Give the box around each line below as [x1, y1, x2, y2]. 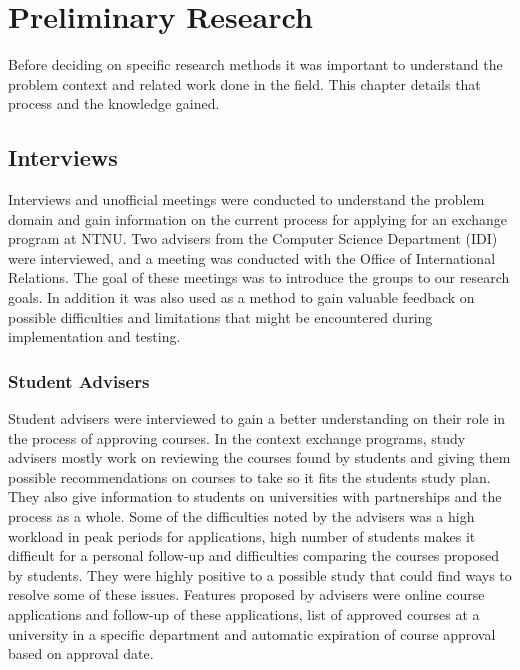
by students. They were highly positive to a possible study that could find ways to [8, 564, 512, 585]
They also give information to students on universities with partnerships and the [8, 486, 502, 507]
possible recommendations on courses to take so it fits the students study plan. [8, 466, 491, 487]
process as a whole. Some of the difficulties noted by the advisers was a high [8, 506, 475, 527]
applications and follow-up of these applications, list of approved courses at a [8, 604, 480, 625]
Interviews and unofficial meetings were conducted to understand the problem [8, 189, 485, 210]
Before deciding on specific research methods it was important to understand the [8, 54, 503, 75]
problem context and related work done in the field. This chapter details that [8, 73, 481, 94]
